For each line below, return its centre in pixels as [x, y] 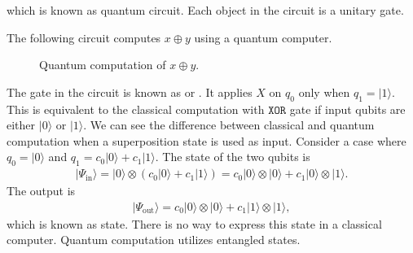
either [21, 125]
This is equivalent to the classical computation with [136, 109]
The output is [41, 191]
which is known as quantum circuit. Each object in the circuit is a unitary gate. [205, 10]
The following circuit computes [84, 37]
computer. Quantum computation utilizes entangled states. [154, 240]
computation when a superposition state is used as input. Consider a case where [206, 140]
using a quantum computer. [263, 37]
